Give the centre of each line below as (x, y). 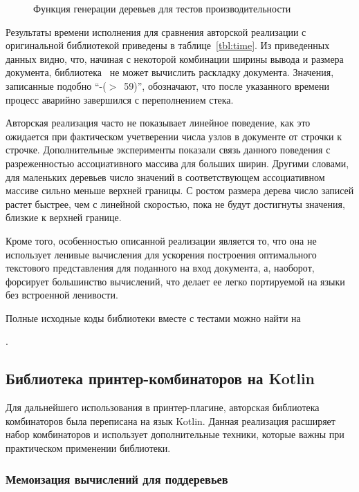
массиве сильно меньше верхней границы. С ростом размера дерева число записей (180, 190)
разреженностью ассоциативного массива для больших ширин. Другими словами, (177, 163)
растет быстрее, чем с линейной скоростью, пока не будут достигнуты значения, (175, 204)
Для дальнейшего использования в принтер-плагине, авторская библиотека (163, 407)
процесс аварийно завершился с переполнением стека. (120, 99)
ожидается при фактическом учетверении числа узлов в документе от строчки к (174, 136)
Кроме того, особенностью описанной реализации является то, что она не (161, 240)
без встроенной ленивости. (62, 295)
